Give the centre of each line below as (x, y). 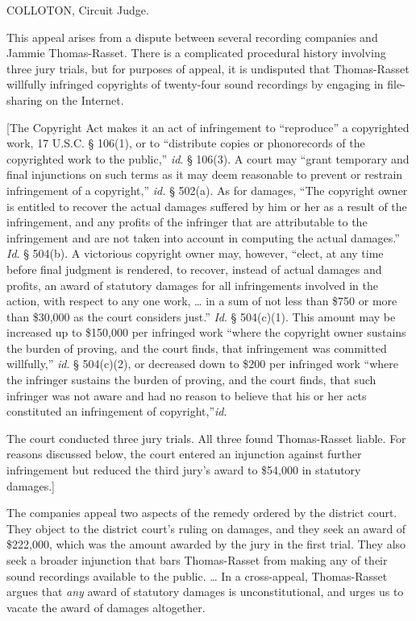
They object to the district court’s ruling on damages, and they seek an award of (206, 528)
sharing (25, 99)
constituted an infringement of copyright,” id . (117, 411)
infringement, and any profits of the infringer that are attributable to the (187, 222)
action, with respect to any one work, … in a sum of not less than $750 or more (202, 301)
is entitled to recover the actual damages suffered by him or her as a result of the (207, 206)
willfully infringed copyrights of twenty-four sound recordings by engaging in (195, 84)
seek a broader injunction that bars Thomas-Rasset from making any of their (197, 560)
